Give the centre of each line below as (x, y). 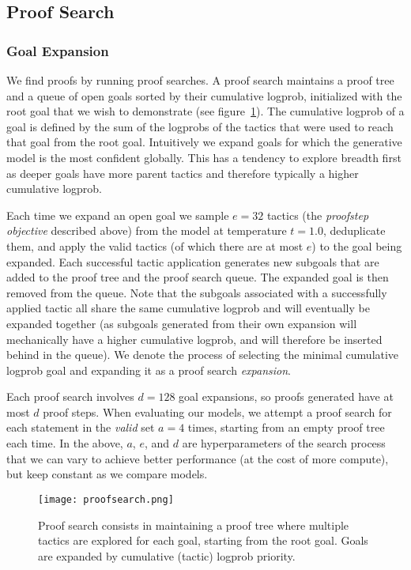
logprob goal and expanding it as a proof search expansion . (149, 370)
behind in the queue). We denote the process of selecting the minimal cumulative (203, 355)
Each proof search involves (70, 396)
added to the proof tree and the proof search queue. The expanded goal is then (198, 277)
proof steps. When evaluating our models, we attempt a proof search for (217, 411)
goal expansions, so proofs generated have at (286, 396)
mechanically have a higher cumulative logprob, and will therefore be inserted (194, 339)
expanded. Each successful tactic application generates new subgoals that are (193, 261)
